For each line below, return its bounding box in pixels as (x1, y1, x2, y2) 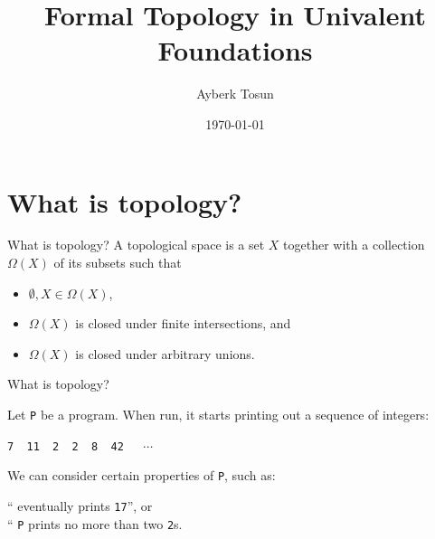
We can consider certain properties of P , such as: (7, 466, 276, 485)
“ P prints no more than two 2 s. (7, 514, 183, 533)
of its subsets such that (53, 253, 182, 272)
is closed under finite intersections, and (75, 314, 291, 333)
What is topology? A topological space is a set (7, 235, 265, 254)
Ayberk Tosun (196, 84, 274, 103)
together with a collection (283, 235, 425, 254)
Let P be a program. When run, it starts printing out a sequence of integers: (7, 405, 430, 423)
